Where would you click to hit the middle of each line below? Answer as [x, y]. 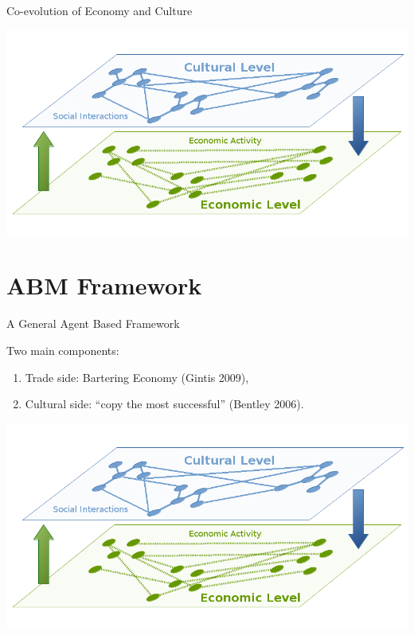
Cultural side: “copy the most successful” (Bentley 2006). [164, 404]
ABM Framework [104, 285]
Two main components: [63, 350]
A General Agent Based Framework [93, 323]
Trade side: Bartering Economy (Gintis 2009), [137, 377]
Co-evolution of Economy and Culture [100, 10]
